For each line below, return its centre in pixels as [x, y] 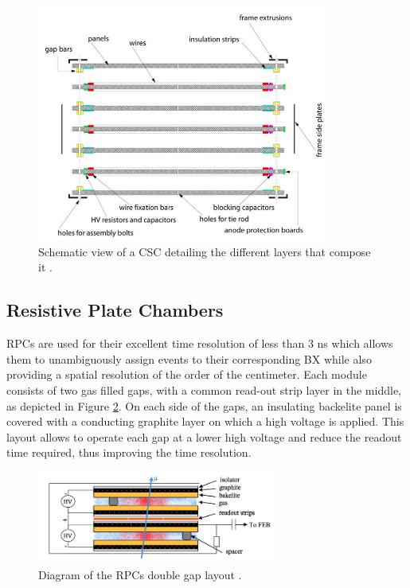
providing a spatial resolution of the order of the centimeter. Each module [187, 374]
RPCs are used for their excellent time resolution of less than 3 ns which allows [200, 343]
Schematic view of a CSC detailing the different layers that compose [205, 251]
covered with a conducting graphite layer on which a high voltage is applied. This [205, 421]
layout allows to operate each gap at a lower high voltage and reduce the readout [204, 436]
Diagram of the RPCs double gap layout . [140, 575]
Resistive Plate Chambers [115, 310]
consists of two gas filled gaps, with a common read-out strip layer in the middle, [204, 389]
